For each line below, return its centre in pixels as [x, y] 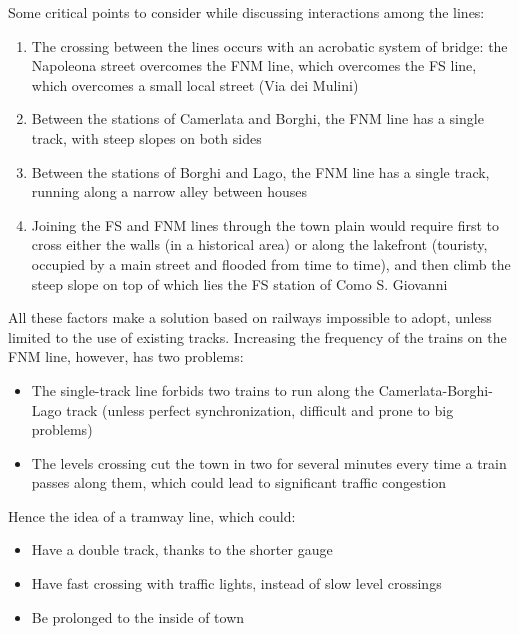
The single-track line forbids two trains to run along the [203, 389]
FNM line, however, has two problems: [126, 356]
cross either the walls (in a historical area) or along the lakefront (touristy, [259, 244]
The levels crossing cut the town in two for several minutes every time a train [269, 462]
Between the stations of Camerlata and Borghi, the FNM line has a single [257, 118]
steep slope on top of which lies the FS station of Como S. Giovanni [239, 283]
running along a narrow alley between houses [169, 191]
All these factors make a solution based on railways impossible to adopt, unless [250, 317]
